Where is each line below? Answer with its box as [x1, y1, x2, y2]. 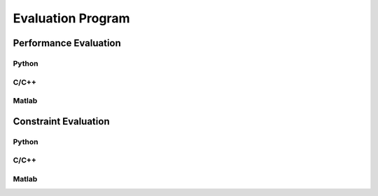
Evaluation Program [13, 10, 130, 26]
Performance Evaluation [13, 37, 122, 49]
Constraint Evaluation [13, 115, 110, 127]
